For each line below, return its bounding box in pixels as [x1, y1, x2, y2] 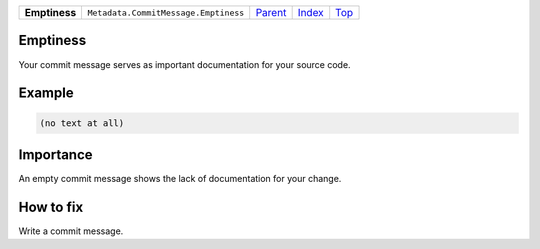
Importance [18, 146, 94, 163]
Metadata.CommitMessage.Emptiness [87, 7, 245, 18]
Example [18, 85, 74, 102]
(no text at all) [39, 117, 125, 129]
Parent [255, 6, 287, 19]
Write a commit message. [18, 225, 124, 237]
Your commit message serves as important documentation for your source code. [18, 58, 351, 70]
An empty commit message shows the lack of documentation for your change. [18, 173, 342, 185]
